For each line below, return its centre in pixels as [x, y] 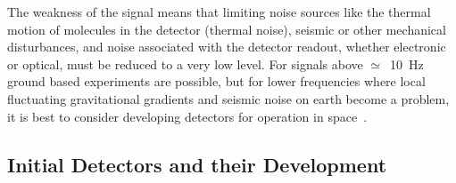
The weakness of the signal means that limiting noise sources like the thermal [219, 12]
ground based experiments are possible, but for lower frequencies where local [216, 81]
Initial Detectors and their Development [197, 164]
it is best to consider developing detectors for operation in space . [187, 116]
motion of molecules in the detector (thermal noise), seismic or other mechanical [227, 29]
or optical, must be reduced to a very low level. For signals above [185, 64]
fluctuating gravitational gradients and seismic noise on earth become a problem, [228, 98]
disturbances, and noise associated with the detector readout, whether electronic [227, 47]
